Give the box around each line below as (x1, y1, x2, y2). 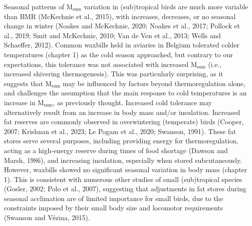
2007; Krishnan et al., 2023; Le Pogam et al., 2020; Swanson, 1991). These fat (4, 126, 236, 136)
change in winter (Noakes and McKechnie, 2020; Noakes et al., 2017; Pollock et (4, 21, 240, 31)
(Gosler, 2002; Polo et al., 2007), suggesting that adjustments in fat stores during (4, 183, 247, 194)
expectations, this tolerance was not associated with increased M (4, 59, 197, 69)
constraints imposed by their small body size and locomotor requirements (4, 203, 223, 213)
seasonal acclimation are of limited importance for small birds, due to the (4, 193, 223, 203)
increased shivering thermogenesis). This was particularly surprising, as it (4, 68, 223, 79)
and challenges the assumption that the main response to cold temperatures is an (4, 88, 247, 98)
